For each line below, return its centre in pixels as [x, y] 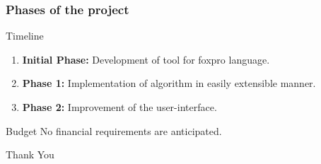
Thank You [30, 154]
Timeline [25, 36]
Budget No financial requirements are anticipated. [114, 130]
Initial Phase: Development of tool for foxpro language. [146, 59]
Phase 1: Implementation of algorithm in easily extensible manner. [169, 83]
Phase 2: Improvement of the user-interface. [119, 107]
